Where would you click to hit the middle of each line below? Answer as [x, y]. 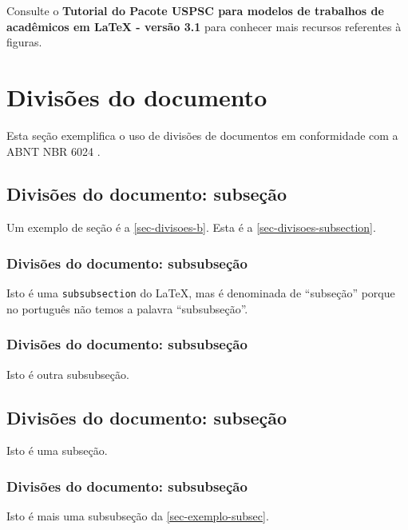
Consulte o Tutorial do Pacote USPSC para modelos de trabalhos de [195, 10]
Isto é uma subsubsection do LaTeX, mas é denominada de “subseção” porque [201, 293]
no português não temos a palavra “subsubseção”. [127, 308]
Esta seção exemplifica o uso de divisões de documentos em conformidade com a [202, 135]
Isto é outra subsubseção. [68, 374]
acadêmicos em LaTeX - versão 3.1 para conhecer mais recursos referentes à [204, 26]
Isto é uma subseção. [57, 450]
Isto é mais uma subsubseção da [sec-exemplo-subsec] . [138, 516]
